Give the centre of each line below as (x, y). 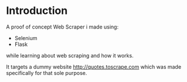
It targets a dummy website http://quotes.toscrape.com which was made (94, 67)
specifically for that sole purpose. (47, 73)
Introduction (37, 11)
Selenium (26, 38)
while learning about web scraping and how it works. (70, 55)
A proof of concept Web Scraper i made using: (62, 27)
